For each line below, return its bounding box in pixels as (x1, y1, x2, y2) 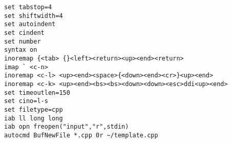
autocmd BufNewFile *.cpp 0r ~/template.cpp (4, 131, 158, 139)
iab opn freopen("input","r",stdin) (4, 123, 129, 131)
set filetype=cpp (4, 106, 63, 113)
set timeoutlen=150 (4, 89, 70, 96)
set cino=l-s (4, 97, 48, 105)
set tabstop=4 (4, 4, 52, 11)
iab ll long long (4, 114, 63, 122)
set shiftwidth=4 (4, 12, 63, 19)
